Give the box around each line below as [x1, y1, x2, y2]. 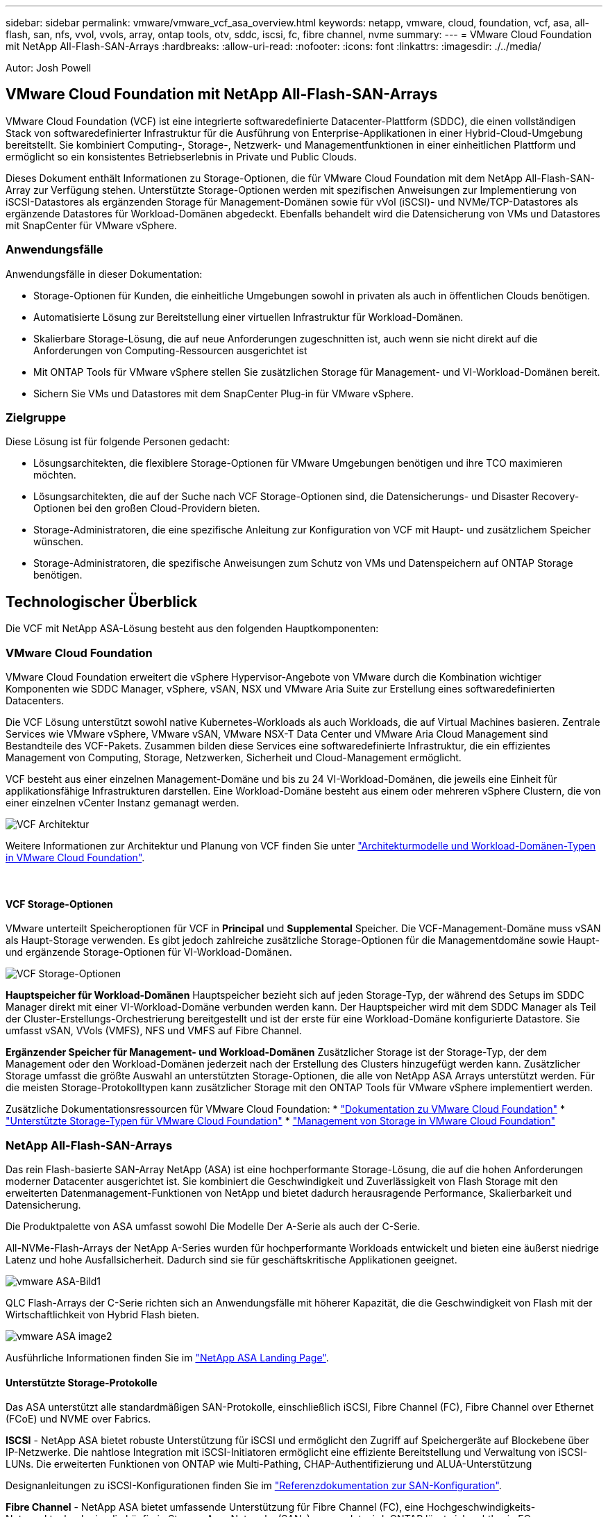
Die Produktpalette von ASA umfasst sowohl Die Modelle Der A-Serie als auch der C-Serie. [6, 1220, 421, 1232]
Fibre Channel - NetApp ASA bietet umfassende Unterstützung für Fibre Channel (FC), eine [6, 1501, 424, 1514]
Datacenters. [6, 694, 65, 706]
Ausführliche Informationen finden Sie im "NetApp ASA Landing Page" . [6, 1351, 329, 1363]
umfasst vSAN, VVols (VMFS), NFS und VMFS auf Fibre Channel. [6, 1025, 302, 1037]
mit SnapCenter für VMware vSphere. [6, 219, 177, 231]
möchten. [33, 469, 76, 481]
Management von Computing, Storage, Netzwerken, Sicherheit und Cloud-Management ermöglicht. [6, 751, 462, 763]
